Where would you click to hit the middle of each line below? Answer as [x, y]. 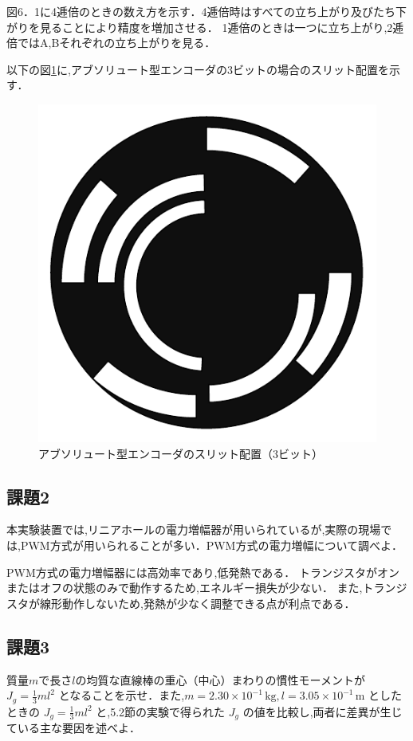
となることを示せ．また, [122, 695]
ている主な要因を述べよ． [73, 728]
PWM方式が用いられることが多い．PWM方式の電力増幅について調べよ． [211, 545]
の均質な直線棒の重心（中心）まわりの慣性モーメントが [220, 679]
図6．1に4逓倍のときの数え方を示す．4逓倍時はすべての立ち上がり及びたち [201, 11]
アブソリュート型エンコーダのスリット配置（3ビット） [181, 453]
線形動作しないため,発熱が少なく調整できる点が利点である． [197, 603]
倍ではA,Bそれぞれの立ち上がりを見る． [111, 43]
